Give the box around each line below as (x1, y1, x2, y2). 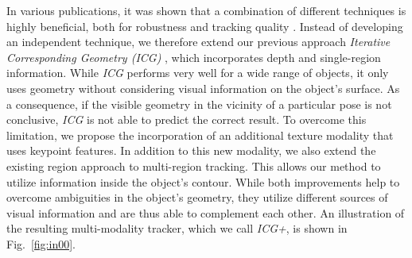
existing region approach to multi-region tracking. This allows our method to (6, 157, 381, 174)
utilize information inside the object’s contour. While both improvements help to (6, 173, 400, 190)
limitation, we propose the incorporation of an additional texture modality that (6, 126, 394, 143)
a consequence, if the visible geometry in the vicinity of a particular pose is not (6, 95, 392, 112)
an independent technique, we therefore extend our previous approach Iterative (6, 33, 391, 50)
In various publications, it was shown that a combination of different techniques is (6, 2, 406, 18)
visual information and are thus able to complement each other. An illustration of (6, 204, 405, 221)
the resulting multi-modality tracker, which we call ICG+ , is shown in (6, 220, 348, 237)
